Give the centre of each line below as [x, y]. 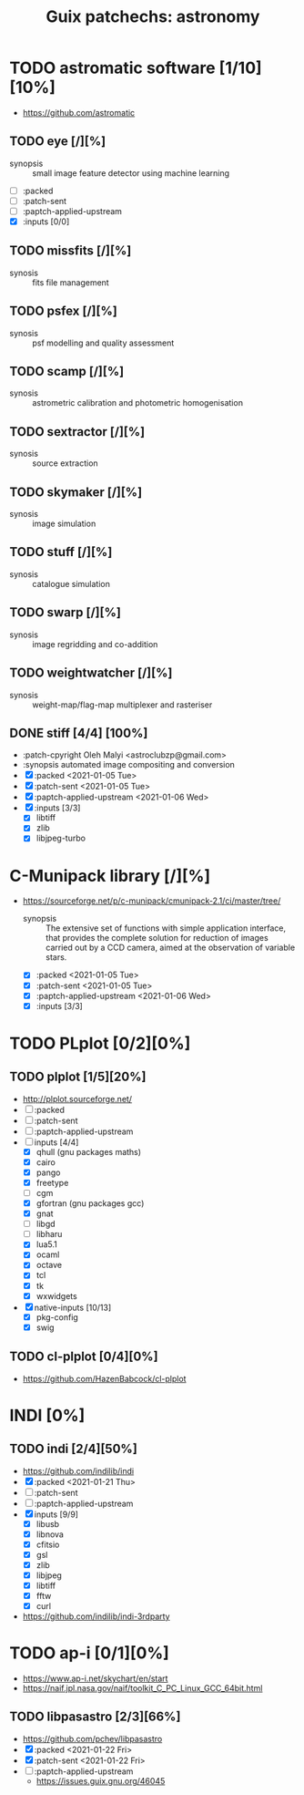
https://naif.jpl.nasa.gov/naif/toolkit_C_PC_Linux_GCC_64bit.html [142, 1688]
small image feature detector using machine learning [131, 173]
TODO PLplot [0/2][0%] [100, 1043]
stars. [56, 957]
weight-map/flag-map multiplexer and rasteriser [122, 705]
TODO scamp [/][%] [67, 371]
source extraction [65, 463]
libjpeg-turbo [61, 838]
